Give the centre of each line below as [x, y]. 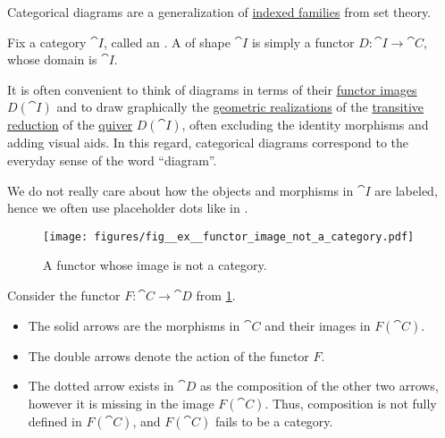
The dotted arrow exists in [101, 386]
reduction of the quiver [70, 125]
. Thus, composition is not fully [351, 403]
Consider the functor [64, 295]
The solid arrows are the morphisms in [134, 325]
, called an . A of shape [167, 42]
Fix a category [47, 42]
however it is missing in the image [121, 403]
